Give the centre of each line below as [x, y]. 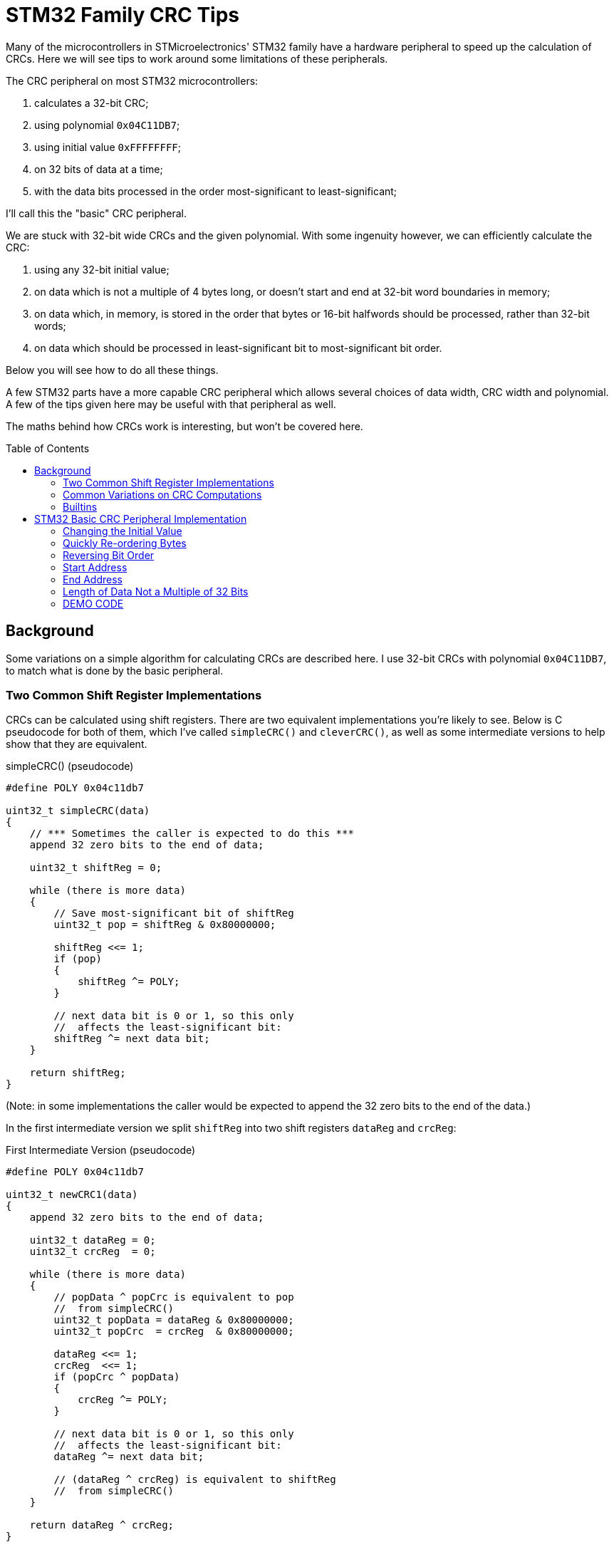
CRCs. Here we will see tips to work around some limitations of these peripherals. [197, 58]
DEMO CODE [93, 603]
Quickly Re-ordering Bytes [125, 543]
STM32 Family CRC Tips [123, 15]
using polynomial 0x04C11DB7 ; [107, 125]
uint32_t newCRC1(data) [72, 1195]
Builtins [80, 506]
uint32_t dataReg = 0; [93, 1240]
